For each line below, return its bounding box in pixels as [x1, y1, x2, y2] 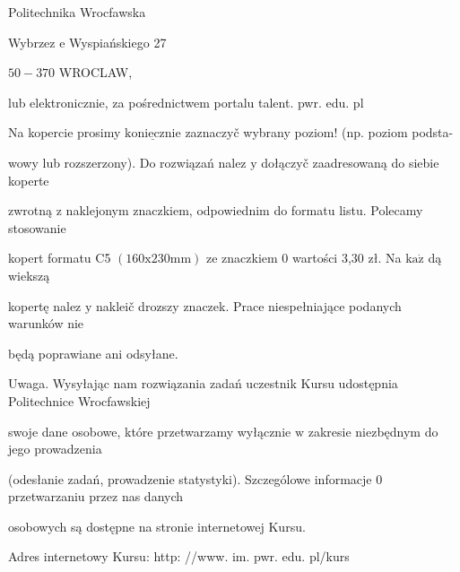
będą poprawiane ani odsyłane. [8, 343, 178, 362]
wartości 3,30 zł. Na [291, 248, 402, 267]
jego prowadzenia [8, 439, 102, 458]
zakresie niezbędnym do [308, 421, 438, 440]
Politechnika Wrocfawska [8, 3, 146, 21]
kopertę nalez [8, 296, 82, 315]
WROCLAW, [58, 63, 133, 82]
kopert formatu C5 [8, 248, 111, 267]
